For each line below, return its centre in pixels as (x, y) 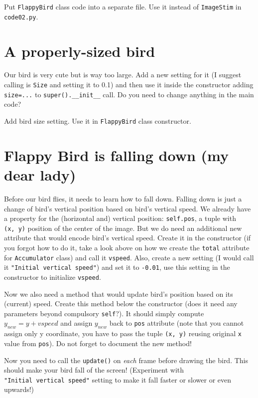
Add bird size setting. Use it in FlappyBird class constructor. (98, 120)
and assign (76, 323)
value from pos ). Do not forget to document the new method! (98, 343)
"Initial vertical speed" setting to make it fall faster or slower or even (118, 379)
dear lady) (40, 174)
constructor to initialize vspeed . (53, 277)
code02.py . (21, 16)
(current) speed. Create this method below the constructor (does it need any (121, 303)
